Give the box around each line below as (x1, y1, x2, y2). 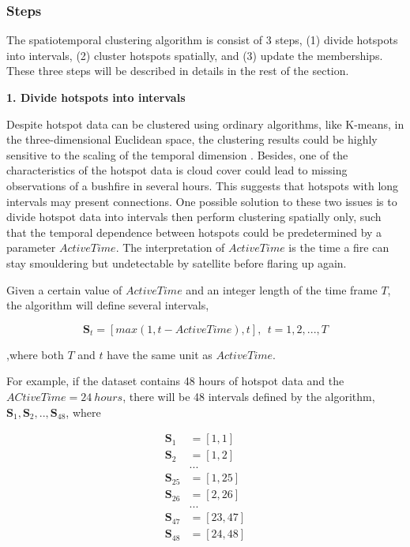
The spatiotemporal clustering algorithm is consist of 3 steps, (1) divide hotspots (6, 32, 398, 48)
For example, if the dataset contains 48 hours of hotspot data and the (6, 373, 344, 389)
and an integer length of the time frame (186, 281, 378, 298)
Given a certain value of (6, 281, 122, 298)
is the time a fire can (288, 239, 389, 256)
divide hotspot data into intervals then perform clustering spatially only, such (6, 208, 382, 225)
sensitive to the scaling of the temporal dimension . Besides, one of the (6, 146, 348, 163)
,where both (6, 346, 64, 362)
